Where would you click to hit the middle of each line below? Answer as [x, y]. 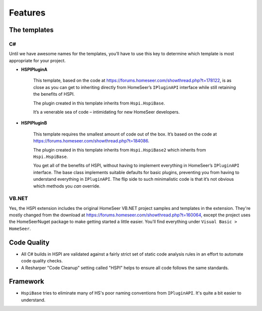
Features [27, 13]
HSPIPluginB [34, 123]
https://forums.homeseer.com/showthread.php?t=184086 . [91, 141]
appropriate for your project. [37, 60]
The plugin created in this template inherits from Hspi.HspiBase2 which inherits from [120, 150]
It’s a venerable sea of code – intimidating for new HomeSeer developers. [106, 112]
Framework [27, 282]
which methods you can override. [67, 186]
